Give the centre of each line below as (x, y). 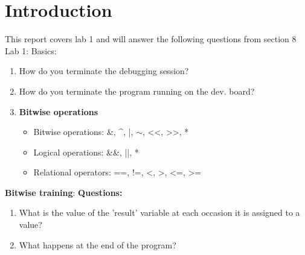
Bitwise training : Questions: (64, 192)
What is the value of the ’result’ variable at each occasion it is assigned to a (159, 212)
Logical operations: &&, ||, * (86, 152)
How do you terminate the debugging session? (104, 71)
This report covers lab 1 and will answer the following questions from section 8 (151, 39)
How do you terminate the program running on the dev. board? (137, 91)
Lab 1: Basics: (31, 50)
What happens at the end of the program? (98, 244)
